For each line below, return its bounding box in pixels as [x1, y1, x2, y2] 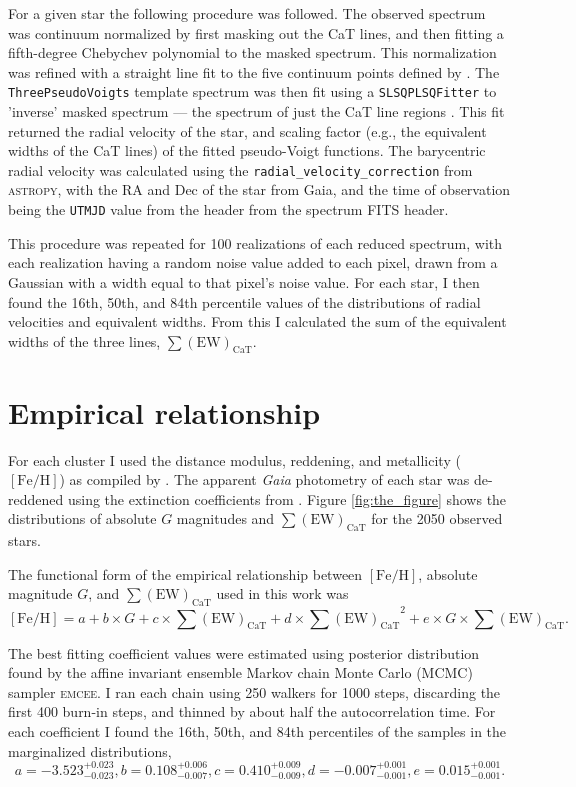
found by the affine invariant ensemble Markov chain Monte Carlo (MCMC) [8, 662, 473, 683]
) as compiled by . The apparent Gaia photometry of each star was [59, 469, 470, 490]
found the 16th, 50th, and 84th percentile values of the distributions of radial [8, 291, 481, 312]
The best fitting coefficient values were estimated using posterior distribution [8, 642, 480, 663]
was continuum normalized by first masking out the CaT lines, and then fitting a [8, 22, 504, 43]
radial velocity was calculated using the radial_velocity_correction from [8, 159, 473, 180]
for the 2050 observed [371, 508, 503, 529]
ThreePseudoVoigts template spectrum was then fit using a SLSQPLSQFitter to [8, 81, 497, 102]
